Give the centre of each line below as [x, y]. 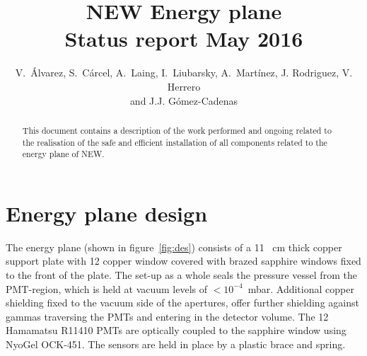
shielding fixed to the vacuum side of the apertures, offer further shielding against [182, 303]
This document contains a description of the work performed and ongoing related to [177, 130]
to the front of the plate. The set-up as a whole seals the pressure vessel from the [181, 274]
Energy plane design [107, 213]
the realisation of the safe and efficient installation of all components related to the [175, 142]
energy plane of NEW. [63, 154]
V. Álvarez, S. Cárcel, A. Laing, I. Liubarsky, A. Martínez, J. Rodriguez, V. [184, 73]
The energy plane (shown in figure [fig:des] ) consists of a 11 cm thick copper [174, 247]
